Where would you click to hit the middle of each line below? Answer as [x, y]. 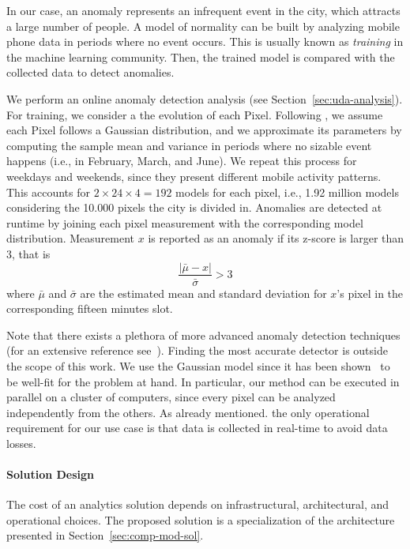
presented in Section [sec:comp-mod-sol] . [105, 535]
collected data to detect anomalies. [90, 72]
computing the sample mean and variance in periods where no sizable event [189, 145]
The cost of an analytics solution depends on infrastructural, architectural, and [198, 504]
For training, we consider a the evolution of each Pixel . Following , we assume [195, 114]
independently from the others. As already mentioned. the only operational [188, 412]
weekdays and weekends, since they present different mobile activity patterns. [194, 176]
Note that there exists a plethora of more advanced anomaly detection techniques [203, 335]
